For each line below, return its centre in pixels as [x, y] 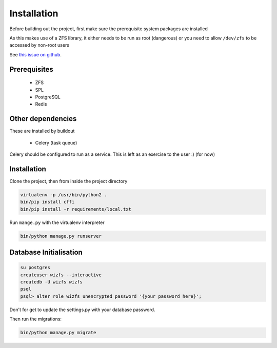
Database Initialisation [46, 252]
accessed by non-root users [39, 45]
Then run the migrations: [35, 319]
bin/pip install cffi [47, 202]
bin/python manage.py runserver [61, 236]
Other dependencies [43, 119]
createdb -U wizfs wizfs [52, 282]
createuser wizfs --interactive [61, 275]
